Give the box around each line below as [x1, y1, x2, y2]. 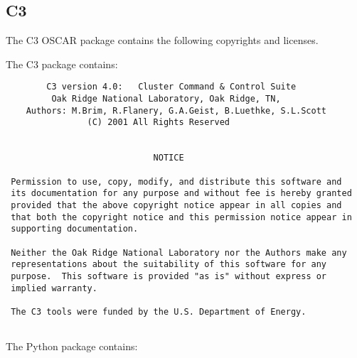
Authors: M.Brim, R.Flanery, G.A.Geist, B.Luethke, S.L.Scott [26, 105, 327, 116]
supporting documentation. [11, 224, 139, 234]
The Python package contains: [6, 339, 138, 354]
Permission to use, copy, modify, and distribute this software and [11, 176, 342, 187]
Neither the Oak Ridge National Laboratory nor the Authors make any [11, 247, 347, 258]
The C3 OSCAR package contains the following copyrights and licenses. [6, 33, 319, 48]
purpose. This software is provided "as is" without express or [11, 271, 327, 281]
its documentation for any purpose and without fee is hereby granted [11, 188, 352, 199]
